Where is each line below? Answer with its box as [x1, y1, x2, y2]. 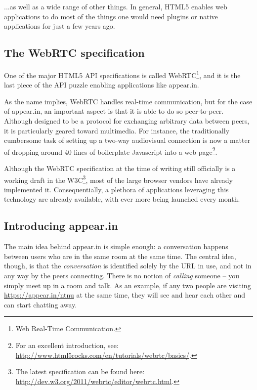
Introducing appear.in [4, 218, 118, 233]
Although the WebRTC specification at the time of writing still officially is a [4, 163, 236, 173]
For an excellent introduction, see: [15, 340, 119, 350]
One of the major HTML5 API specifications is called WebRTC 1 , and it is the [4, 68, 241, 80]
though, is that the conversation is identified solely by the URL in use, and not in [4, 260, 252, 271]
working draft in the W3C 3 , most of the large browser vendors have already [4, 173, 233, 185]
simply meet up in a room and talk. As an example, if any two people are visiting [4, 280, 251, 290]
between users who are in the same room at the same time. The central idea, [4, 251, 236, 261]
